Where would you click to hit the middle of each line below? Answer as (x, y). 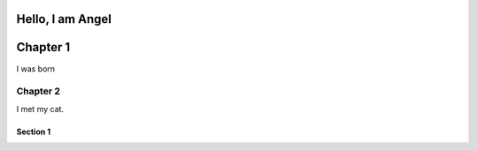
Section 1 (34, 132)
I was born (36, 68)
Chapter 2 (39, 91)
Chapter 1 (43, 47)
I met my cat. (40, 109)
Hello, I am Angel (64, 19)
